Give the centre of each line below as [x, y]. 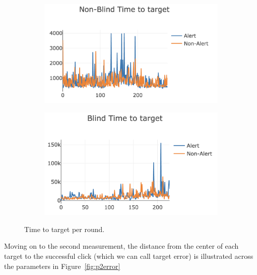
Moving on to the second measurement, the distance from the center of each [121, 246]
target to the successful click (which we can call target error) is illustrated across [129, 256]
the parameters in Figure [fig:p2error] [62, 266]
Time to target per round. [65, 229]
